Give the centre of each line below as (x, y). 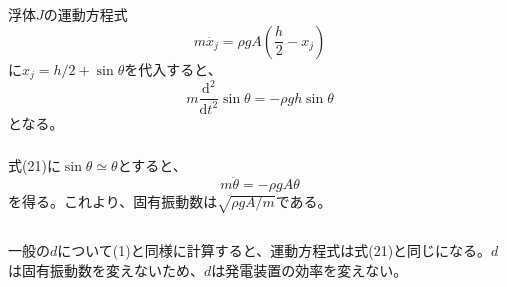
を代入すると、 (173, 68)
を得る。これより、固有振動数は (113, 201)
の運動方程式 (85, 13)
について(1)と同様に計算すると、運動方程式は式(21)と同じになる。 (274, 250)
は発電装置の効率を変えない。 (309, 269)
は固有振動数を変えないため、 (106, 269)
